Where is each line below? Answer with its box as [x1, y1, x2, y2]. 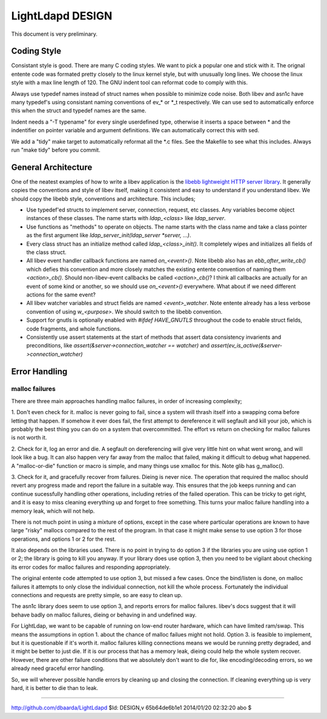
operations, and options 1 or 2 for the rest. [11, 535, 116, 543]
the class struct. [26, 249, 67, 256]
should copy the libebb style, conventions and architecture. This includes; [11, 195, 196, 202]
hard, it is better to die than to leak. [11, 684, 99, 691]
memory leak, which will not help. [11, 507, 95, 515]
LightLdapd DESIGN [11, 9, 113, 22]
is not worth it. [11, 434, 47, 441]
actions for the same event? [26, 291, 96, 298]
